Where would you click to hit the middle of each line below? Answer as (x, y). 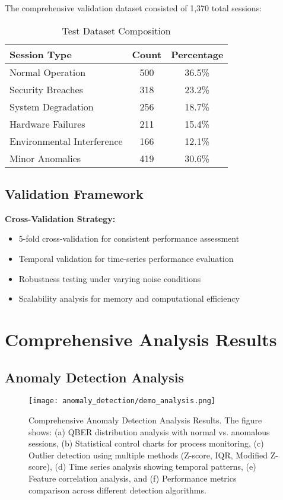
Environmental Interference (66, 141)
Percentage (197, 54)
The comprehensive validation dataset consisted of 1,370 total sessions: (133, 8)
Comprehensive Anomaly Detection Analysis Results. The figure (145, 420)
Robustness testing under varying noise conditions (110, 278)
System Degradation (52, 106)
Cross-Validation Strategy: (60, 218)
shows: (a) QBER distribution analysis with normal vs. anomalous (149, 431)
